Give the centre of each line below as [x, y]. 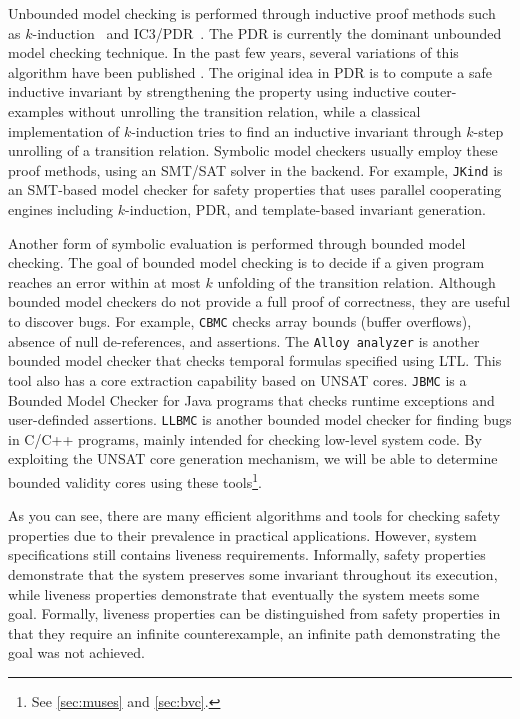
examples [36, 110]
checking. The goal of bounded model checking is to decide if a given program [246, 262]
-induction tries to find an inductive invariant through [296, 130]
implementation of [64, 130]
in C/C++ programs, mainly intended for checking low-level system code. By [245, 438]
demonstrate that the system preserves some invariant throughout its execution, [253, 574]
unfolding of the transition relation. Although [356, 281]
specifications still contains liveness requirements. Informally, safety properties [247, 554]
